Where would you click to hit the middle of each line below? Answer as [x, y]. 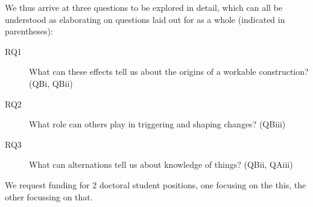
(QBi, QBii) [51, 83]
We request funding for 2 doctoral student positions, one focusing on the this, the [156, 184]
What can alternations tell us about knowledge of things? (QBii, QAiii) [161, 164]
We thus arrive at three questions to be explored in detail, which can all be [144, 7]
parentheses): [29, 31]
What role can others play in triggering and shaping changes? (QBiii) [157, 124]
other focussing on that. [49, 196]
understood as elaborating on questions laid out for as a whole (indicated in [145, 19]
